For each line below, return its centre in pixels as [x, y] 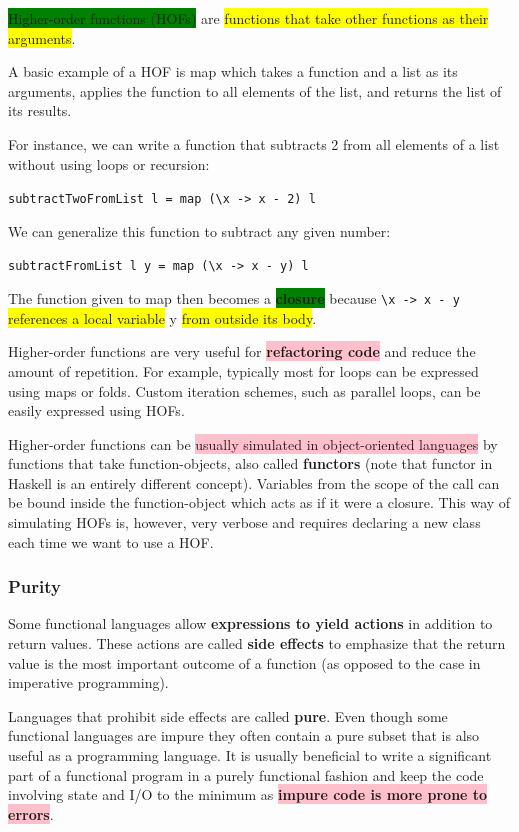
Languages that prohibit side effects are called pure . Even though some [228, 715]
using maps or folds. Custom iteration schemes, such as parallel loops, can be [244, 390]
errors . [31, 813]
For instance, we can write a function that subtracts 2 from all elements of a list [254, 143]
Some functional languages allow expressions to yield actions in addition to [250, 623]
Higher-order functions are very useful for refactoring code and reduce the [242, 351]
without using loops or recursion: [109, 163]
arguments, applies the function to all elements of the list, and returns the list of [255, 90]
